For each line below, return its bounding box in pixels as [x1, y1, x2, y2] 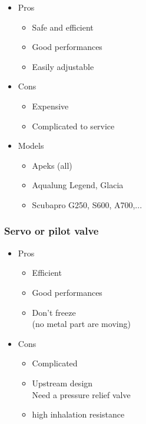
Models [18, 139, 44, 152]
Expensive [32, 99, 69, 112]
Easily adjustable [32, 60, 94, 72]
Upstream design [32, 376, 93, 389]
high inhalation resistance [32, 408, 125, 420]
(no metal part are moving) [32, 318, 131, 330]
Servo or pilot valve [4, 223, 99, 238]
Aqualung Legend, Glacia [32, 179, 124, 191]
